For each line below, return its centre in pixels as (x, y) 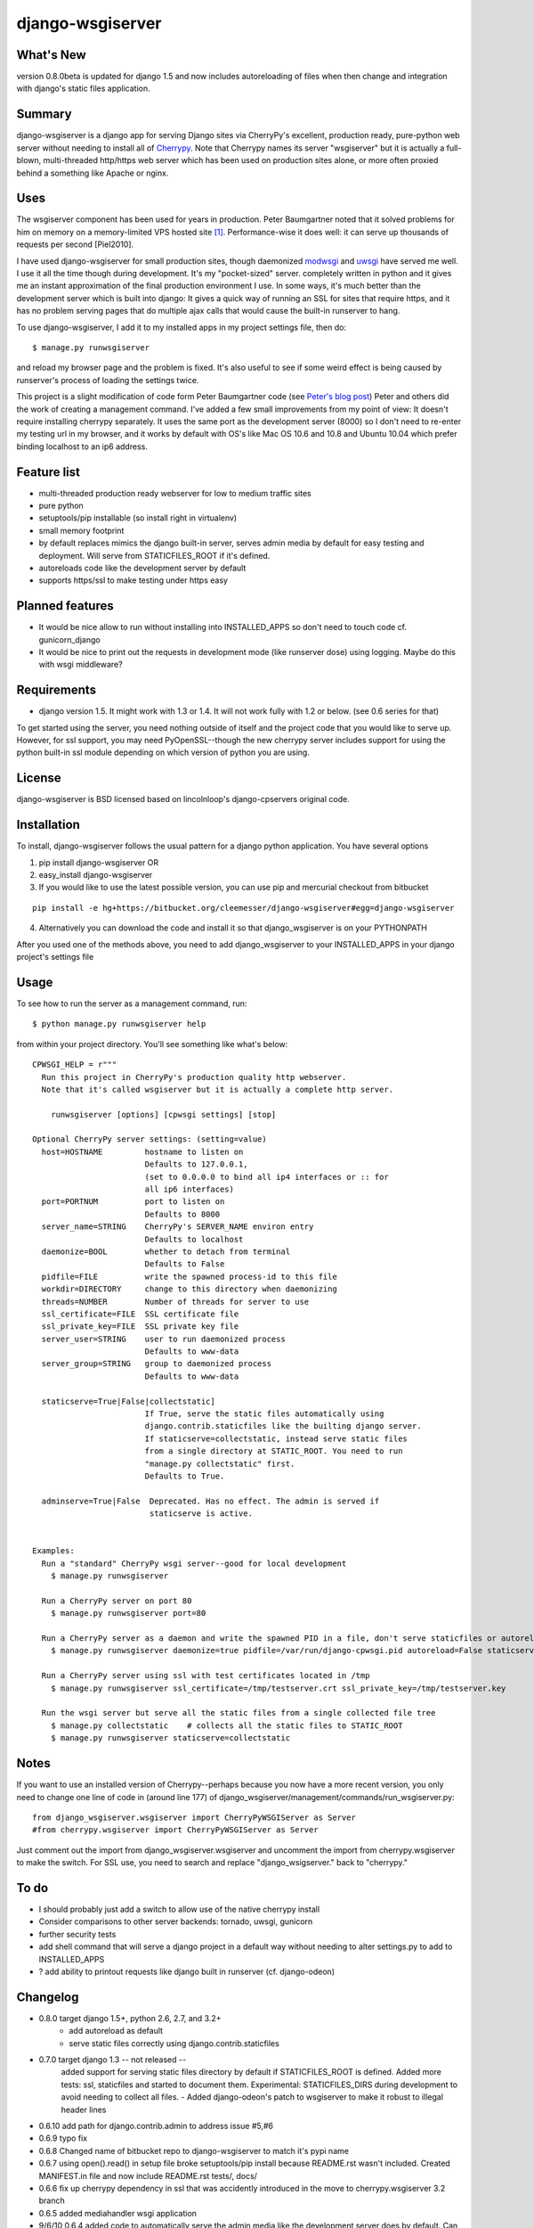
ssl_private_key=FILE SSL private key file (140, 1327)
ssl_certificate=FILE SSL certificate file (140, 1314)
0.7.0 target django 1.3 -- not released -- (113, 2060)
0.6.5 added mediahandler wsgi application (118, 2213)
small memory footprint (81, 530)
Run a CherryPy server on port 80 (117, 1601)
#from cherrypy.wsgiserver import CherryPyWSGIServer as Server (176, 1830)
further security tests (77, 1934)
